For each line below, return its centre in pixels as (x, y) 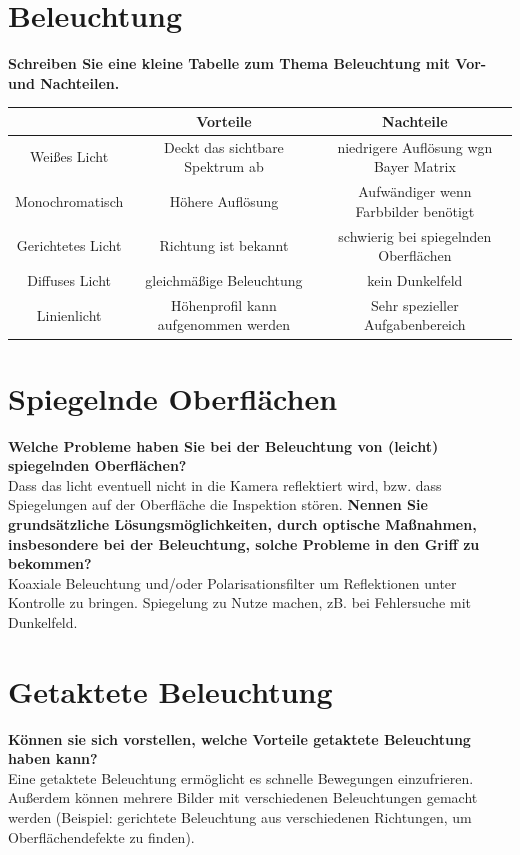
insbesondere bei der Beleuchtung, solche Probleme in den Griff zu (244, 543)
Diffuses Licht (69, 279)
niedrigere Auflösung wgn (415, 146)
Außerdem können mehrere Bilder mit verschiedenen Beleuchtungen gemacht (243, 797)
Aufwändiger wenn (415, 191)
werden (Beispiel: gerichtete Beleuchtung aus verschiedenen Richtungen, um (240, 817)
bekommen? (50, 563)
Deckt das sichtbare (224, 146)
